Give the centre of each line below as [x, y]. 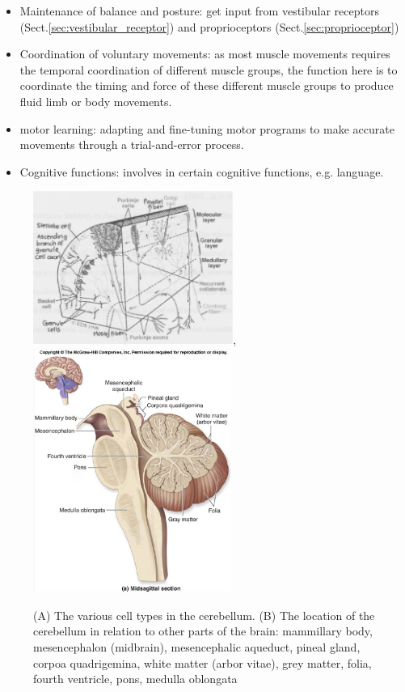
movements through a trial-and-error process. [132, 144]
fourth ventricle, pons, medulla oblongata [135, 679]
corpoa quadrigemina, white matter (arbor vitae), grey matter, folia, [202, 662]
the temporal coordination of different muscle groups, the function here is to [209, 69]
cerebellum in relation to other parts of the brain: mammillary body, [203, 631]
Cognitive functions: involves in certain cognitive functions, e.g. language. [202, 171]
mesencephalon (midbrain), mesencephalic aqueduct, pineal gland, [197, 647]
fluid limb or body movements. [96, 101]
